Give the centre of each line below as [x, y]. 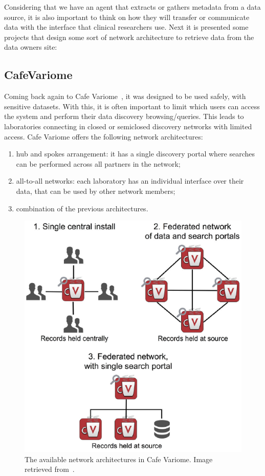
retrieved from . [50, 469]
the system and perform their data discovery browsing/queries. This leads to [124, 116]
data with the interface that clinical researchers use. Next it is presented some [126, 27]
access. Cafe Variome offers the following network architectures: [104, 136]
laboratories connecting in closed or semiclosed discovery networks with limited [128, 126]
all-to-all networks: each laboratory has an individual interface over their [130, 181]
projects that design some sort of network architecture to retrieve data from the [129, 37]
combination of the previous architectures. [82, 208]
